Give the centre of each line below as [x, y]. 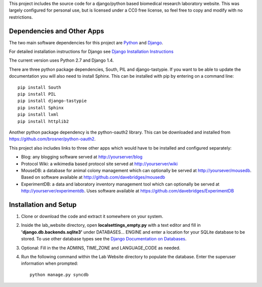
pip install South [40, 87]
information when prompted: [50, 263]
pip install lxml [38, 115]
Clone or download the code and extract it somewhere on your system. [92, 217]
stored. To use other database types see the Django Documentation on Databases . [104, 239]
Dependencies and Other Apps [57, 31]
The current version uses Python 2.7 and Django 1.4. [61, 60]
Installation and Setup [43, 205]
